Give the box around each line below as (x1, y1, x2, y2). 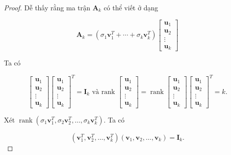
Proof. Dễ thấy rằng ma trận (4, 2, 90, 12)
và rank (92, 88, 115, 95)
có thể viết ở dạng (103, 2, 158, 12)
